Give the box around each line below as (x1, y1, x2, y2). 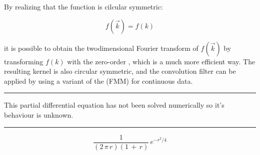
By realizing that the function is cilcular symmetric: (4, 1, 163, 11)
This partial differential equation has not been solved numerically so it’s (4, 100, 224, 110)
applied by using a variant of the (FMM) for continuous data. (4, 75, 193, 86)
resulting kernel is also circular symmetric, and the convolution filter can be (4, 66, 236, 76)
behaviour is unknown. (4, 109, 73, 120)
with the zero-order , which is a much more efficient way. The (67, 56, 255, 66)
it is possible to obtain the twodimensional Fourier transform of (4, 42, 198, 53)
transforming (4, 56, 43, 66)
